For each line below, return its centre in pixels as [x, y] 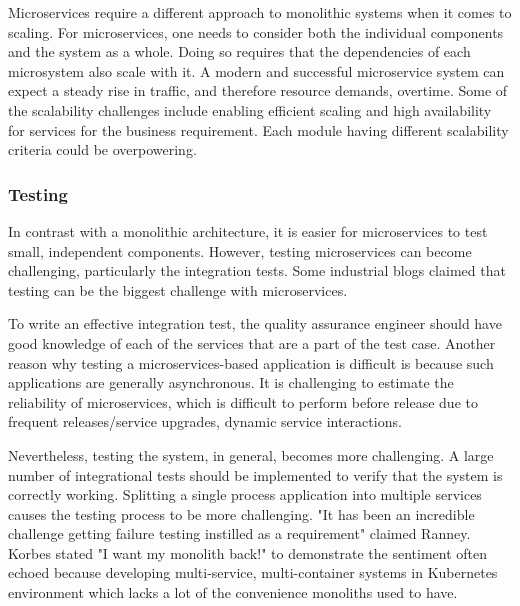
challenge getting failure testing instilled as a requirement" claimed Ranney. [239, 533]
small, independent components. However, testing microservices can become [240, 250]
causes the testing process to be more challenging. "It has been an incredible [241, 513]
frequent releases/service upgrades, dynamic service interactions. [205, 421]
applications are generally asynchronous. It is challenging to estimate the [231, 382]
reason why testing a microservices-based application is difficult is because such [251, 362]
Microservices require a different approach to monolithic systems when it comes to [260, 12]
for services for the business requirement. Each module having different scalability [258, 129]
